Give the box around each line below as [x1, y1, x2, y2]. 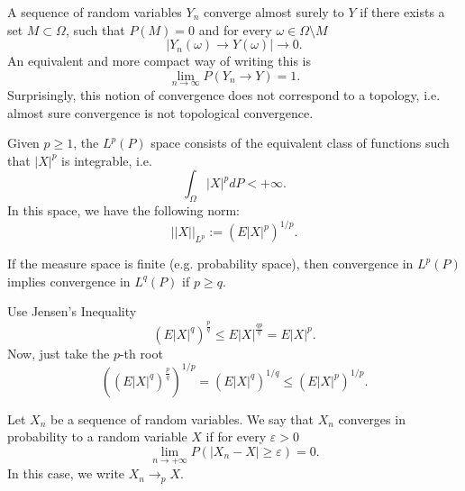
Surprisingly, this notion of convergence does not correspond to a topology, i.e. [7, 86, 441, 104]
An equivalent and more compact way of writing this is [7, 51, 311, 70]
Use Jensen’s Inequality [7, 302, 137, 321]
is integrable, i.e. [61, 150, 152, 169]
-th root [119, 343, 163, 362]
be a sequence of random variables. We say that [50, 409, 314, 428]
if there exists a [360, 3, 445, 21]
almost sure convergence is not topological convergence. [7, 103, 314, 122]
